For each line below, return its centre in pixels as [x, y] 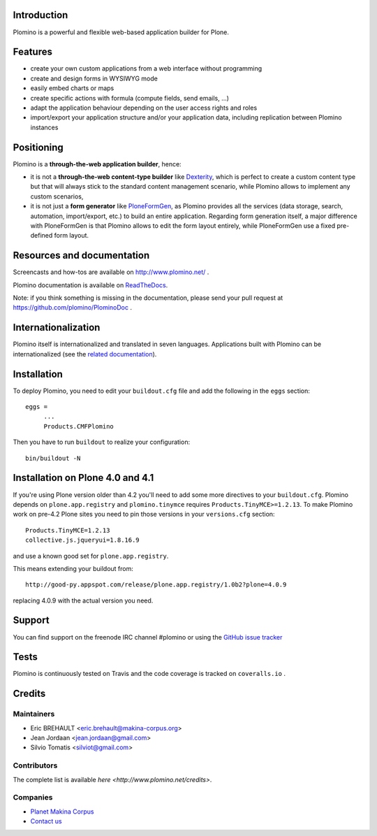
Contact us [46, 821]
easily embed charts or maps [72, 88]
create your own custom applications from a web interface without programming [146, 69]
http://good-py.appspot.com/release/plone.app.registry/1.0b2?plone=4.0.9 [156, 585]
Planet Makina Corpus [62, 812]
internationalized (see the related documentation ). [85, 354]
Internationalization [57, 327]
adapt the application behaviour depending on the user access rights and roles [144, 108]
